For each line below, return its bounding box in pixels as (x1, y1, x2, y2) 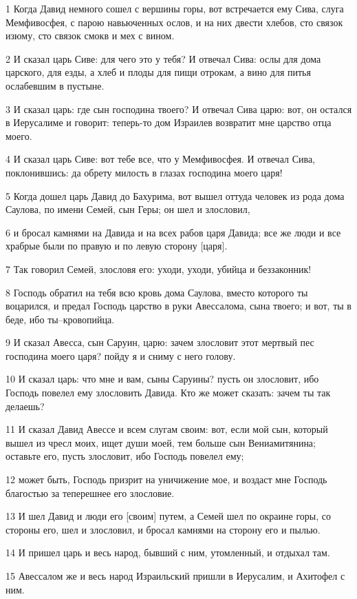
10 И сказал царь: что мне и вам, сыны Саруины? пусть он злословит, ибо (6, 372, 319, 386)
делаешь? (6, 398, 45, 413)
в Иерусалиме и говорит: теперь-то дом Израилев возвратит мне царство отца (6, 115, 332, 130)
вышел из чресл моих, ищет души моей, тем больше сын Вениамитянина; (6, 435, 316, 449)
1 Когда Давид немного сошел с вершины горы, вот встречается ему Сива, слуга (6, 1, 344, 15)
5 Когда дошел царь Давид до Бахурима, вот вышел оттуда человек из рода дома (6, 188, 345, 203)
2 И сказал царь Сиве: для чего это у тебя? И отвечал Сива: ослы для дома (6, 51, 321, 65)
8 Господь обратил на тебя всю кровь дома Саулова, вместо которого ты (6, 285, 308, 299)
